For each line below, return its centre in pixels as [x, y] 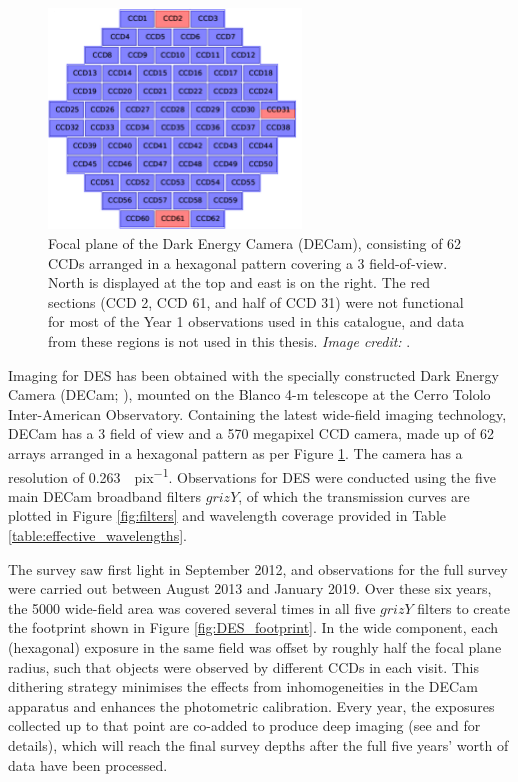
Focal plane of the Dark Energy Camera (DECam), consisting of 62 [255, 243]
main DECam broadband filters [105, 495]
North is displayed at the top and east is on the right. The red [239, 282]
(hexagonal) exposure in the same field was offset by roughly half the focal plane [255, 647]
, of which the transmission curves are [354, 495]
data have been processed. [88, 764]
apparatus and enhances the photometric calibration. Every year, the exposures [251, 705]
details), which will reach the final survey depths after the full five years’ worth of [258, 744]
